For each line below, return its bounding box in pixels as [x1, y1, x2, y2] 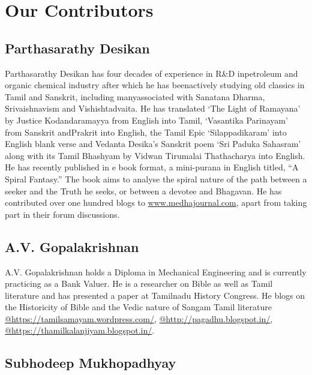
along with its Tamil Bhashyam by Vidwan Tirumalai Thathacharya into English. [5, 149, 305, 161]
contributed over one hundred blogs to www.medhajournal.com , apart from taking [5, 196, 307, 209]
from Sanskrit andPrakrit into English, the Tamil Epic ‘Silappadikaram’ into [5, 125, 287, 138]
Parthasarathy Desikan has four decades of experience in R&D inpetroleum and [5, 67, 298, 79]
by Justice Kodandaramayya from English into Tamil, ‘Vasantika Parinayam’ [5, 113, 288, 126]
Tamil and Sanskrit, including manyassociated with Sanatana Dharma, [5, 90, 265, 103]
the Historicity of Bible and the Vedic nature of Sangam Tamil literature [5, 301, 272, 313]
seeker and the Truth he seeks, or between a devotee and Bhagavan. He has [5, 184, 282, 197]
